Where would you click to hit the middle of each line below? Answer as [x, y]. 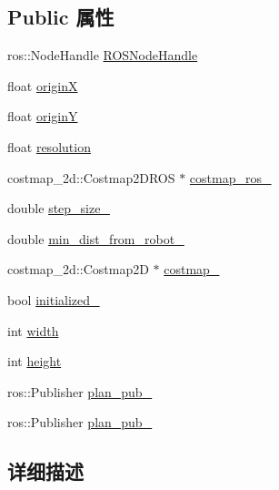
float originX [43, 85]
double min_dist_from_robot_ [96, 238]
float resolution [49, 146]
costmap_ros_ [230, 177]
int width [33, 330]
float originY [43, 116]
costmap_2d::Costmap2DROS [91, 177]
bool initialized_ [54, 299]
